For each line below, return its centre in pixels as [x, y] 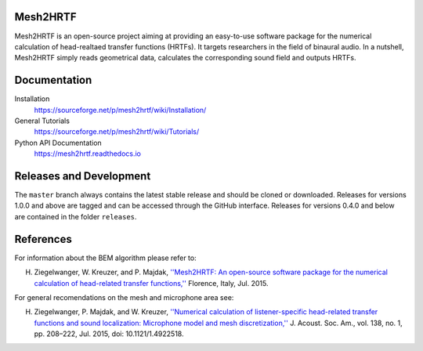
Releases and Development [83, 176]
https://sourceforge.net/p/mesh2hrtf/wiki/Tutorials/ [117, 132]
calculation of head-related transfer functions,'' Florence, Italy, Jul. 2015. [151, 283]
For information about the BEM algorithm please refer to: [105, 258]
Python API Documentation [58, 143]
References [43, 239]
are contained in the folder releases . [76, 216]
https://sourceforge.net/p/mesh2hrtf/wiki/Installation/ [120, 110]
